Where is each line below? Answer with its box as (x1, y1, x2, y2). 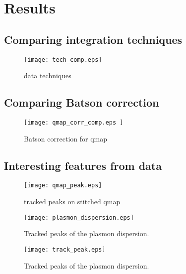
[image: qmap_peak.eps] (24, 182, 102, 189)
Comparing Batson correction (4, 95, 159, 110)
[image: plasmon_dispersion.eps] (24, 214, 134, 221)
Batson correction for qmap (24, 133, 107, 143)
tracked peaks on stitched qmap (24, 196, 121, 207)
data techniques (24, 70, 71, 81)
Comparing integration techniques (4, 31, 183, 47)
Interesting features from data (4, 157, 162, 173)
